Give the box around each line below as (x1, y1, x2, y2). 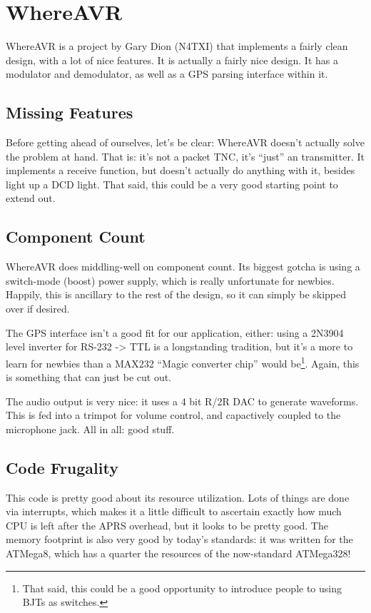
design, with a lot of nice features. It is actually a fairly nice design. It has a (6, 52, 338, 67)
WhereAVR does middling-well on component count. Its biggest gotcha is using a (6, 259, 360, 274)
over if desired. (6, 301, 70, 316)
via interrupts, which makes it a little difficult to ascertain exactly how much (6, 504, 342, 519)
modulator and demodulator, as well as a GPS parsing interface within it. (6, 66, 328, 81)
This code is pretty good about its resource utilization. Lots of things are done (6, 490, 350, 505)
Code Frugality (6, 456, 118, 478)
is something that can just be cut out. (6, 370, 172, 385)
